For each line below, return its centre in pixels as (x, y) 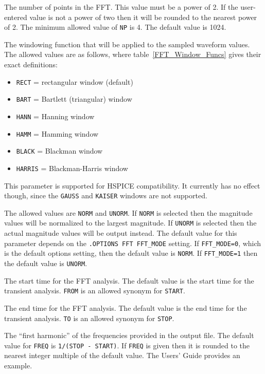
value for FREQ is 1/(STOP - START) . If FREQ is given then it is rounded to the (127, 345)
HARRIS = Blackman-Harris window (72, 168)
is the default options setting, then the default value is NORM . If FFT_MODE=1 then (131, 253)
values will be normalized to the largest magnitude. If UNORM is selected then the (130, 223)
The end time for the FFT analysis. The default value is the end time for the (126, 307)
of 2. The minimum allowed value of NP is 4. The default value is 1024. (115, 27)
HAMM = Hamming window (57, 133)
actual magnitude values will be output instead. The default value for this (121, 233)
